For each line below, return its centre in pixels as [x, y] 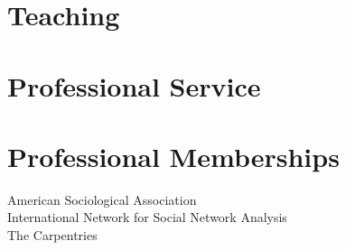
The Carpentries [52, 235]
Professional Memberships [173, 156]
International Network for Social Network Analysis [147, 217]
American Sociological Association [102, 199]
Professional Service [134, 85]
